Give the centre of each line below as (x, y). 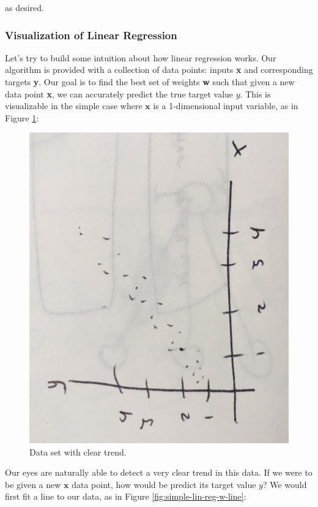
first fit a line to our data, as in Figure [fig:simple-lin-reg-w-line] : (126, 496)
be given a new (33, 484)
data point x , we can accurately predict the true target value (119, 93)
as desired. (24, 7)
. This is (255, 93)
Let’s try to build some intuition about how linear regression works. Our (141, 57)
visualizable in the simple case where (74, 106)
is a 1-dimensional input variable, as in (226, 106)
